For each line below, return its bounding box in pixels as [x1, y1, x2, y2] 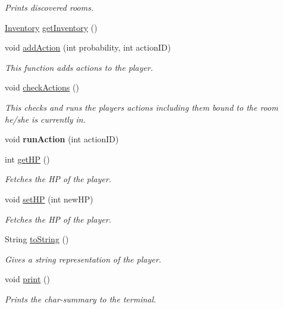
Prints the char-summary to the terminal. [5, 292, 156, 305]
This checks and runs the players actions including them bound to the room [5, 101, 278, 113]
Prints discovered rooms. [5, 1, 94, 13]
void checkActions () [5, 81, 79, 93]
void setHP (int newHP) [5, 192, 93, 205]
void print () [5, 273, 50, 285]
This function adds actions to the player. [5, 61, 153, 73]
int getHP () [5, 152, 50, 165]
